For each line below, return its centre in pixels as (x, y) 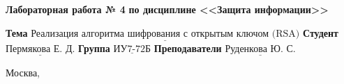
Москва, (23, 73)
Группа (94, 48)
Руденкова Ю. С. (260, 49)
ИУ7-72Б (132, 49)
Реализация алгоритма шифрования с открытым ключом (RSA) (165, 34)
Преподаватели (188, 48)
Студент (320, 32)
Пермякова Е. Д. (40, 49)
